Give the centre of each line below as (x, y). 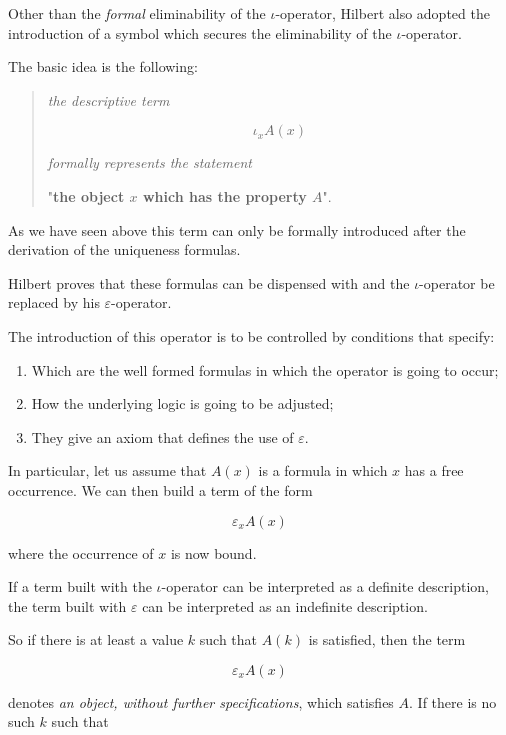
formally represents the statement (149, 162)
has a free (434, 470)
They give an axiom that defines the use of (162, 436)
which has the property (224, 195)
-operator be (457, 282)
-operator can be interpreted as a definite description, (325, 586)
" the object (86, 195)
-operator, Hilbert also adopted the (382, 13)
